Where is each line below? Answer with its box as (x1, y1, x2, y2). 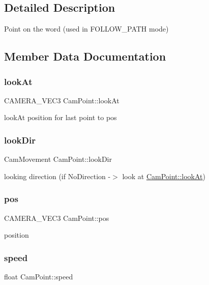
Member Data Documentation (4, 48, 166, 64)
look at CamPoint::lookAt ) (122, 170, 206, 181)
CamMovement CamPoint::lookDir (4, 154, 112, 164)
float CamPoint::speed (4, 271, 73, 282)
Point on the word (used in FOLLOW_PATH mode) (4, 23, 169, 34)
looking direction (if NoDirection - (4, 170, 111, 181)
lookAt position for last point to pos (4, 112, 117, 123)
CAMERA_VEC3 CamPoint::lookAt (4, 95, 120, 105)
